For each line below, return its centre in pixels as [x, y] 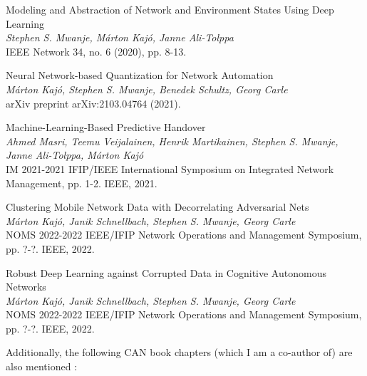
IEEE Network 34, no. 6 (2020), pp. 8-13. [96, 51]
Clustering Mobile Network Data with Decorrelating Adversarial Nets [157, 207]
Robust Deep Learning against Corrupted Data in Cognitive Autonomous [166, 272]
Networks [26, 287]
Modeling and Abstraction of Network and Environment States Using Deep [170, 9]
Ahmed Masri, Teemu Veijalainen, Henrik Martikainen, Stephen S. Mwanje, [172, 141]
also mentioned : [42, 366]
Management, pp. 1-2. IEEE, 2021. [82, 183]
